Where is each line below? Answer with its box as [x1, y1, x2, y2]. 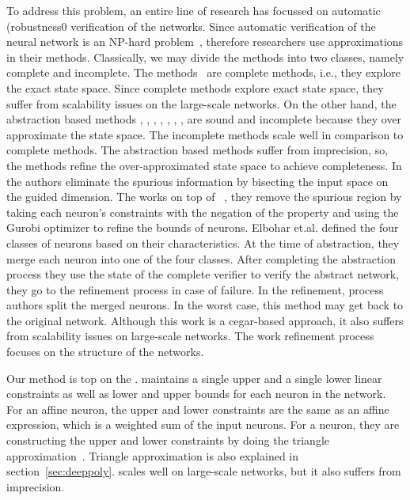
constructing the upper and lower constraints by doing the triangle [6, 432, 330, 449]
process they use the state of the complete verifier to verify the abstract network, [6, 266, 400, 282]
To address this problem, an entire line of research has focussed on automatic [6, 2, 381, 18]
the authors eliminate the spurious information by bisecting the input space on [6, 172, 389, 189]
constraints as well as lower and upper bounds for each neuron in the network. [6, 385, 386, 402]
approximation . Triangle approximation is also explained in [6, 447, 298, 464]
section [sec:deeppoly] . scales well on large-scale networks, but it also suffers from [6, 463, 401, 479]
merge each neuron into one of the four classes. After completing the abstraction [6, 250, 397, 267]
